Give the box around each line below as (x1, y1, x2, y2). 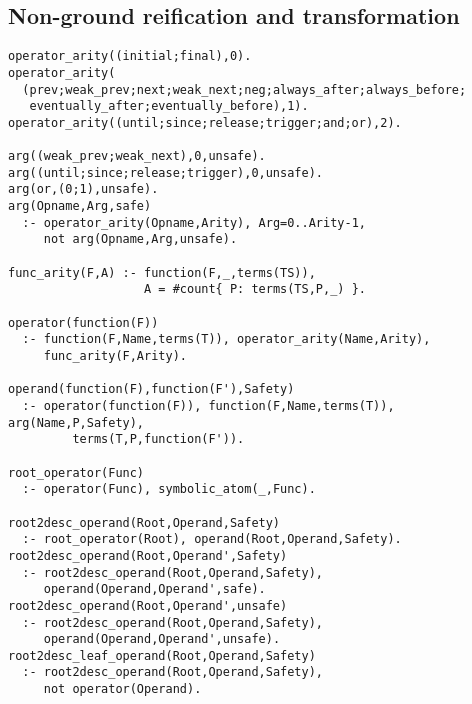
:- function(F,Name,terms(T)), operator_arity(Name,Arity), (22, 332, 431, 347)
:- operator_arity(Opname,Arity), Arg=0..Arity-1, (22, 215, 366, 230)
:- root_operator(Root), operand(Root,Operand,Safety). (22, 532, 402, 547)
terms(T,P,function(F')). (72, 432, 245, 447)
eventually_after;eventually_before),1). (29, 99, 309, 114)
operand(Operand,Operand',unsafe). (43, 632, 281, 647)
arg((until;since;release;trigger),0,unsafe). (8, 165, 323, 180)
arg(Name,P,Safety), (8, 415, 145, 430)
